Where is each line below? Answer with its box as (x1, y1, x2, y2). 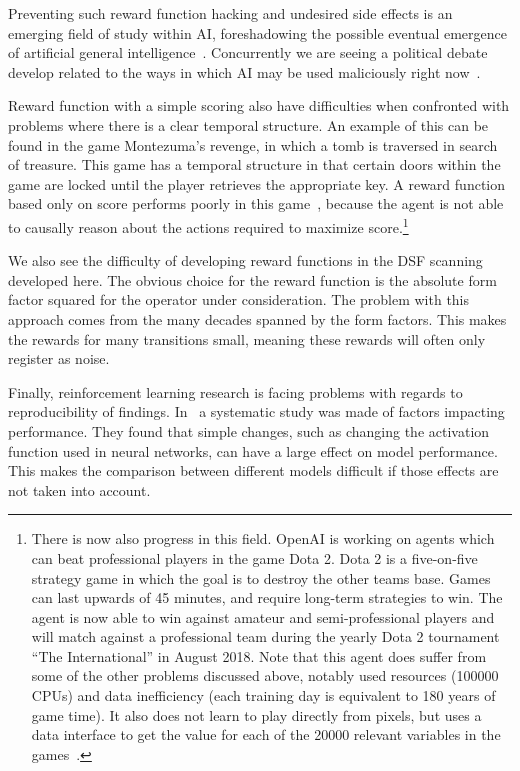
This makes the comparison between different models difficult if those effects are (8, 460, 499, 481)
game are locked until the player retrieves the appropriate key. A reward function (8, 173, 505, 194)
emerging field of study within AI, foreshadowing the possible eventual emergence (8, 22, 507, 43)
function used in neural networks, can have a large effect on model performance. (8, 440, 498, 461)
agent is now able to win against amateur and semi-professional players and (31, 606, 495, 627)
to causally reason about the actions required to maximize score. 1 (8, 213, 409, 237)
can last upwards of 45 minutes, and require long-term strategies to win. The (31, 587, 503, 608)
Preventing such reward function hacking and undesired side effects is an (8, 3, 453, 23)
